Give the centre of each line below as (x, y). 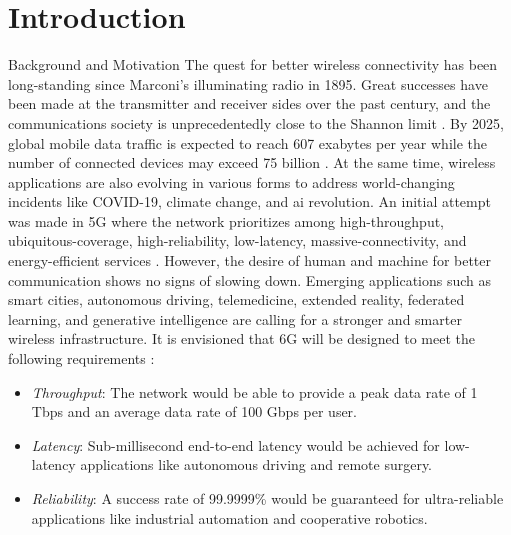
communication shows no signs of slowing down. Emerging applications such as (250, 279)
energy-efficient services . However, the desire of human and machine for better (250, 260)
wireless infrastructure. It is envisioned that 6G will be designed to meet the (241, 338)
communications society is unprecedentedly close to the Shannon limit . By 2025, (256, 122)
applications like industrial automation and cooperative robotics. (229, 517)
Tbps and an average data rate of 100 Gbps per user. (194, 411)
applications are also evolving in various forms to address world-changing (231, 181)
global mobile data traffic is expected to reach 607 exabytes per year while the (247, 142)
